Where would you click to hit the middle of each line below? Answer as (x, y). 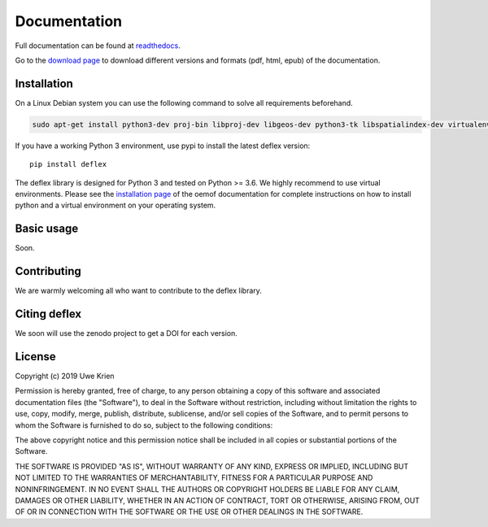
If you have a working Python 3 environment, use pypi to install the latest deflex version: (163, 146)
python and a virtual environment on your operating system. (115, 205)
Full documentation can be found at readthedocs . (98, 46)
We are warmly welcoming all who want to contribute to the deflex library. (138, 291)
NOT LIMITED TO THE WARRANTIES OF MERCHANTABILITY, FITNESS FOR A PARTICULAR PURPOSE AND (194, 478)
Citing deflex (48, 314)
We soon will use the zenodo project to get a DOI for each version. (126, 333)
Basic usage (47, 229)
